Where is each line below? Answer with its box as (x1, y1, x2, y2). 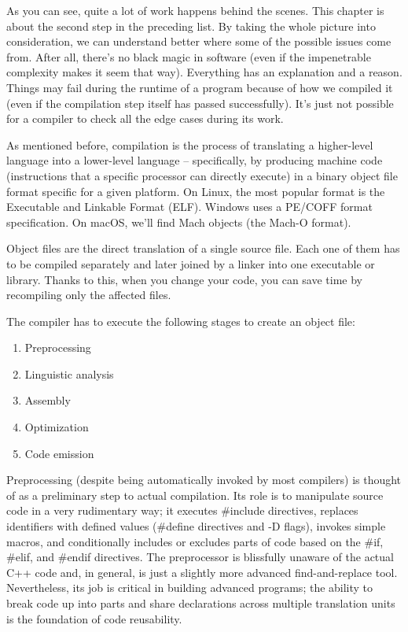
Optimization (24, 419, 89, 435)
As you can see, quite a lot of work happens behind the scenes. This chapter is (6, 2, 384, 18)
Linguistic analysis (24, 365, 114, 382)
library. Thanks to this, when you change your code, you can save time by (6, 271, 363, 287)
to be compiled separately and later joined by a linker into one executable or (6, 255, 375, 272)
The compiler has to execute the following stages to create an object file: (6, 312, 355, 329)
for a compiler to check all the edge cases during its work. (6, 110, 284, 127)
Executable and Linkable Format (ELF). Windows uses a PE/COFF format (6, 198, 373, 215)
